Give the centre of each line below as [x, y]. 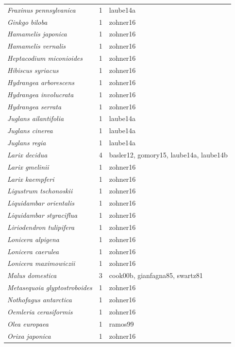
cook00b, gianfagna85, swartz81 [156, 275]
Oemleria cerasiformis [40, 311]
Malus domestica [32, 275]
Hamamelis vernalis [37, 46]
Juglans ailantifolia [36, 118]
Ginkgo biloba [27, 22]
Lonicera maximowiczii [41, 263]
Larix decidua [27, 154]
